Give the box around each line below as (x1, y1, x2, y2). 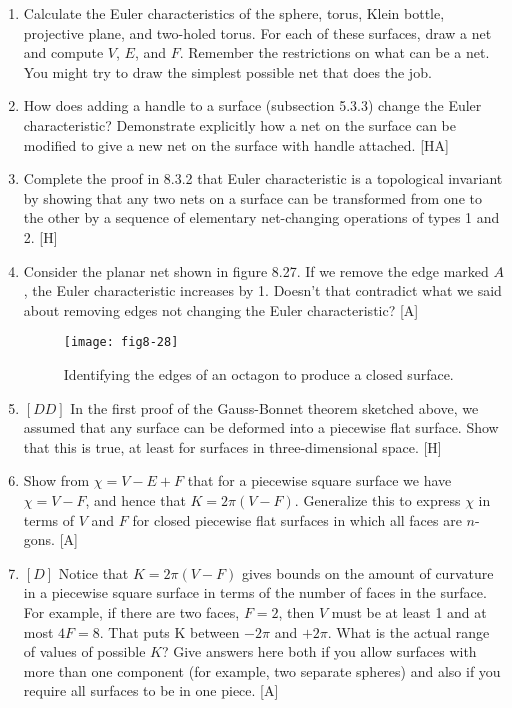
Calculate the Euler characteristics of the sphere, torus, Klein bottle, (23, 3, 445, 23)
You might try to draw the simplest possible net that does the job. (23, 61, 432, 82)
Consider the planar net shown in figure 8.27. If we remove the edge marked (23, 260, 489, 281)
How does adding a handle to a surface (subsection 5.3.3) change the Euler (23, 95, 482, 116)
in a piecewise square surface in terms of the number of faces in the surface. (23, 582, 487, 603)
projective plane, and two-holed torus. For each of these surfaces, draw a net (23, 22, 492, 43)
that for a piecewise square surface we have (187, 470, 452, 491)
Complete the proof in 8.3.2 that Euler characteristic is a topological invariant (23, 168, 503, 189)
